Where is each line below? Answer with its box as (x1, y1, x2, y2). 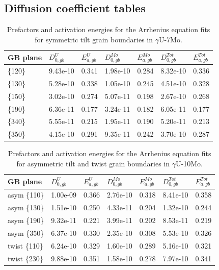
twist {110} (8, 240, 43, 251)
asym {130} (8, 202, 44, 213)
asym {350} (8, 227, 44, 238)
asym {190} (8, 214, 44, 225)
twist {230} (8, 253, 43, 263)
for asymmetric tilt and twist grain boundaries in (16, 158, 170, 168)
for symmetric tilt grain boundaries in (35, 34, 153, 44)
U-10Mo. (175, 158, 203, 168)
